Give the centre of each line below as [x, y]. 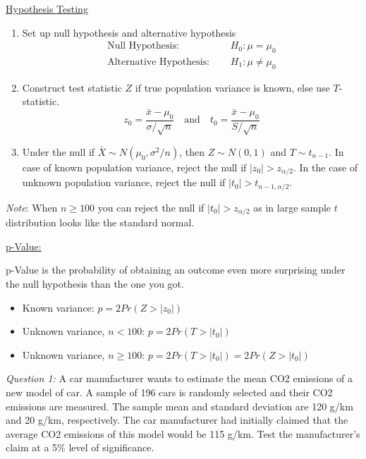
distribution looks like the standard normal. [100, 222]
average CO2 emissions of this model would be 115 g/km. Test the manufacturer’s [183, 433]
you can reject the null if [151, 207]
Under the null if [59, 151]
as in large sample [292, 207]
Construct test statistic [72, 87]
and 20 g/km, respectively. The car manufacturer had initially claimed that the [177, 420]
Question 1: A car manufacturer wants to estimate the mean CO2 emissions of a [179, 378]
